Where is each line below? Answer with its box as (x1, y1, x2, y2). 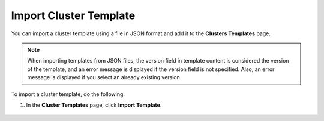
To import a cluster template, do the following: (11, 90, 125, 98)
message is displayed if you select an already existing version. (27, 74, 182, 81)
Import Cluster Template (11, 9, 136, 22)
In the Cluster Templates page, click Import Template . (26, 101, 162, 108)
